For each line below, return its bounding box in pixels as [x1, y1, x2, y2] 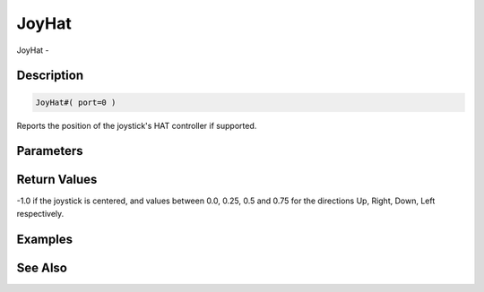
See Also [16, 260, 67, 275]
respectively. [16, 208, 65, 219]
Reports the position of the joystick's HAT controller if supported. [16, 120, 257, 131]
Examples [16, 231, 73, 246]
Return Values [16, 172, 98, 187]
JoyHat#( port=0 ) [35, 97, 117, 107]
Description [16, 68, 84, 83]
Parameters [16, 143, 83, 159]
